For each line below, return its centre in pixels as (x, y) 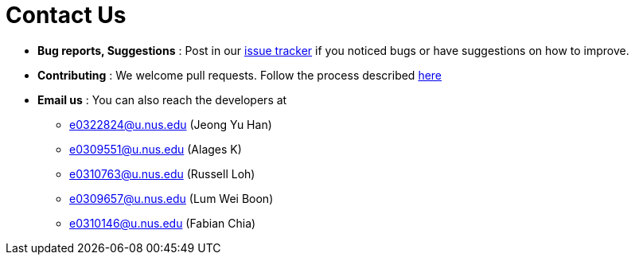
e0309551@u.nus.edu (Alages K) (156, 149)
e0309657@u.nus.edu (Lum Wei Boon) (171, 198)
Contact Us (66, 15)
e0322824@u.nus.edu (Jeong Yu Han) (171, 124)
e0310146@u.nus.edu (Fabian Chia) (163, 223)
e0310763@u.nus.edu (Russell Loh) (162, 173)
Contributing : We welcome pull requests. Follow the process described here (240, 75)
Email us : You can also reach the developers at (162, 99)
